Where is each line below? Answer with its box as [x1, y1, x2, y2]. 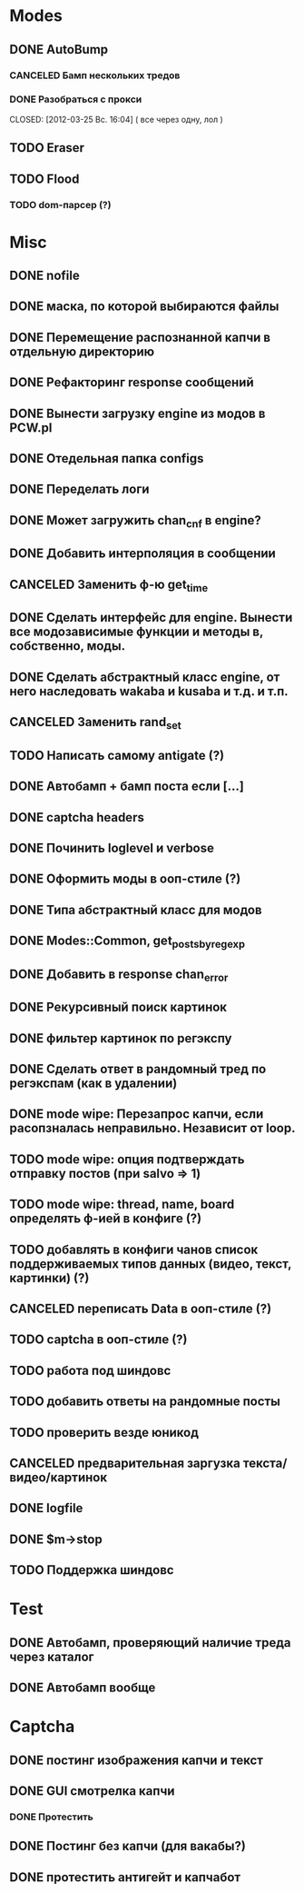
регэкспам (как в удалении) [9, 1076, 178, 1091]
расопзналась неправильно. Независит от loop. [9, 1121, 296, 1136]
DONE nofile [9, 268, 80, 284]
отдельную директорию [9, 344, 155, 359]
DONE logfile [9, 1500, 83, 1516]
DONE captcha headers [9, 810, 145, 825]
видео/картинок [9, 1470, 107, 1485]
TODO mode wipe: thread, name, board [9, 1197, 235, 1212]
